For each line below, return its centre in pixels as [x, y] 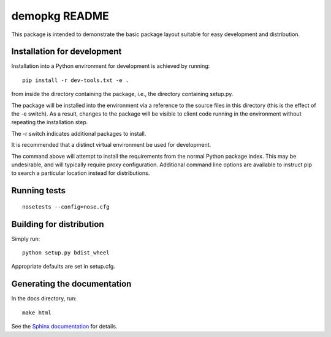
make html [37, 313]
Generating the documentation [71, 284]
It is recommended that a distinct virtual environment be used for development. [111, 145]
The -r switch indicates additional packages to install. [79, 133]
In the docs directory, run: [44, 298]
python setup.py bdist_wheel [66, 253]
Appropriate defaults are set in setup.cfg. [63, 267]
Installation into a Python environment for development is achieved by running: [111, 66]
